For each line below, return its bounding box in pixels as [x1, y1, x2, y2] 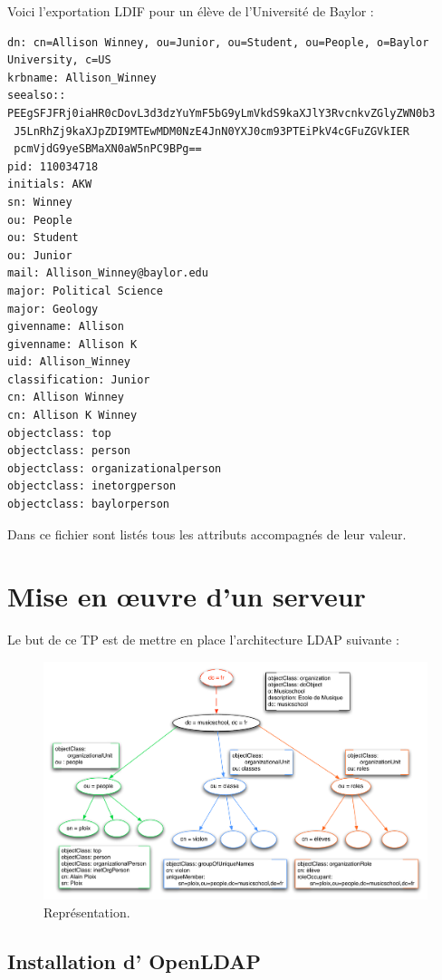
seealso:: [7, 89, 66, 102]
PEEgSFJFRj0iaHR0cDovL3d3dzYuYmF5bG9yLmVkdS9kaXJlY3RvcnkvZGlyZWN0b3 [7, 106, 436, 120]
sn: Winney [7, 195, 72, 209]
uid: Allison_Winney [7, 355, 131, 369]
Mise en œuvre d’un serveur [7, 577, 366, 615]
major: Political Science [7, 284, 163, 297]
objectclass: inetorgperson [7, 480, 177, 493]
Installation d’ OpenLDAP [7, 946, 262, 975]
